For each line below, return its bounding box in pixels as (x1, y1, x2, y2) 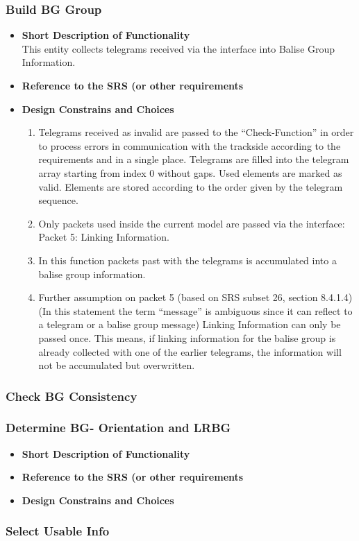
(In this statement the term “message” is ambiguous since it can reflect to (38, 303, 353, 318)
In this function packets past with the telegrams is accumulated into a (38, 252, 337, 267)
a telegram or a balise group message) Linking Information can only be (38, 317, 341, 332)
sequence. (38, 193, 78, 207)
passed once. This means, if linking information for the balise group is (38, 330, 336, 345)
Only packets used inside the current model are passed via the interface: (38, 216, 345, 230)
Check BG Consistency (6, 387, 137, 404)
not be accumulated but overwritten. (38, 358, 195, 372)
